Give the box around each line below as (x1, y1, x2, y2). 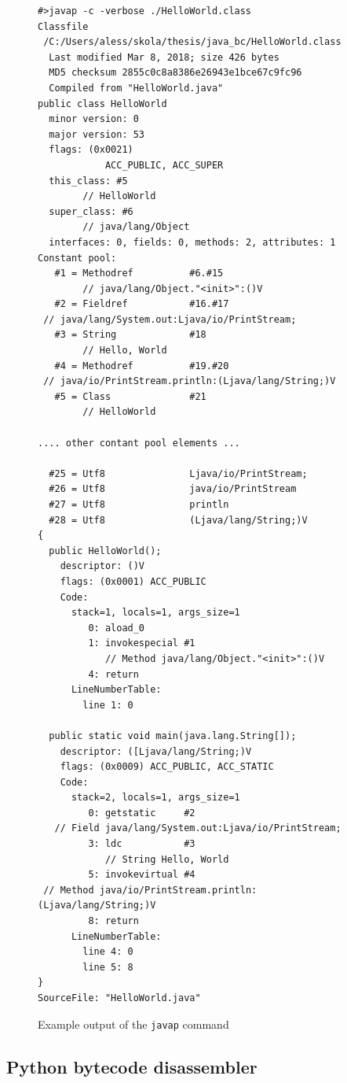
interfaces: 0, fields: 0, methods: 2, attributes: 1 (49, 236, 336, 248)
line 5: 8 (82, 961, 133, 973)
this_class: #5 (49, 175, 128, 187)
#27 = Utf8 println (49, 499, 229, 510)
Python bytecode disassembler (6, 1054, 258, 1078)
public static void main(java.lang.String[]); (49, 730, 297, 741)
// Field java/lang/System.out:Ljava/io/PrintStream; (54, 822, 342, 834)
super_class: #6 (49, 205, 133, 217)
